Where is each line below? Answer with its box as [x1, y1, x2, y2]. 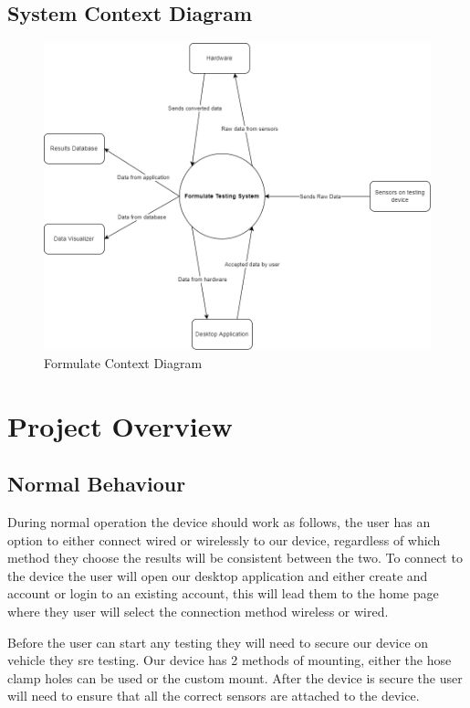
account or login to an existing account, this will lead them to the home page [7, 584, 439, 603]
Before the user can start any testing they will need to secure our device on [7, 632, 429, 651]
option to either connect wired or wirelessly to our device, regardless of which [7, 530, 441, 549]
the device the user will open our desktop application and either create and [7, 565, 428, 585]
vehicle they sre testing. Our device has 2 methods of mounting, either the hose [7, 650, 452, 670]
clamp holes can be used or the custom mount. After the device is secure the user [7, 668, 463, 687]
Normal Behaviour [7, 470, 186, 498]
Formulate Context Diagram [44, 353, 203, 372]
